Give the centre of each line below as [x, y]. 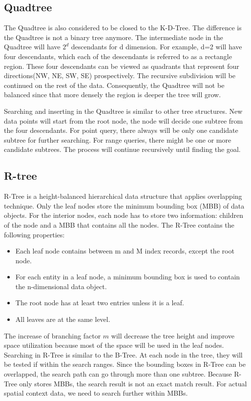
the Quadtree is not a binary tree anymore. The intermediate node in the [114, 37]
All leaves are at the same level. [63, 319]
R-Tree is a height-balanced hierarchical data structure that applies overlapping [123, 196]
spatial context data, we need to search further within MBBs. [96, 393]
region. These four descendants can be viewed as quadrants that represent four [122, 66]
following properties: [34, 234]
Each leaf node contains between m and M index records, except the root [125, 251]
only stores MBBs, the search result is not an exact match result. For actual [133, 383]
